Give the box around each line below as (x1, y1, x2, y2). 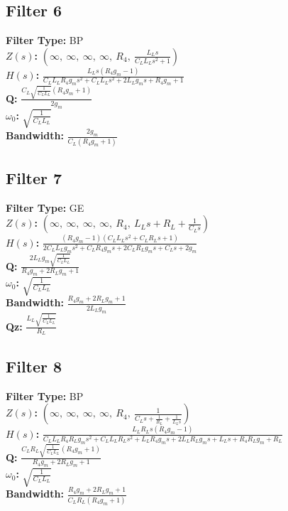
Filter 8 (6, 355, 62, 377)
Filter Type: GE (6, 200, 84, 215)
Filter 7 (6, 166, 62, 188)
